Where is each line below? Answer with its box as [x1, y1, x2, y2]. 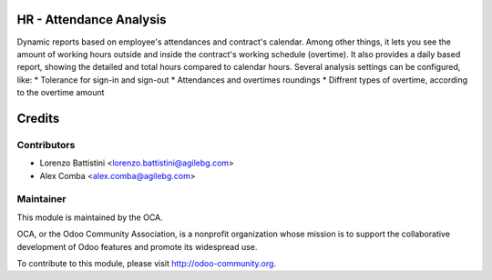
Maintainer [16, 193, 67, 205]
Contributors [16, 138, 76, 151]
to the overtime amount [16, 87, 105, 98]
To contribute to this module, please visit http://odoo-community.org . [16, 257, 277, 268]
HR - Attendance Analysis [16, 12, 167, 27]
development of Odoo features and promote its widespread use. [16, 241, 258, 252]
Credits [16, 110, 60, 126]
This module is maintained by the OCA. [16, 212, 163, 223]
